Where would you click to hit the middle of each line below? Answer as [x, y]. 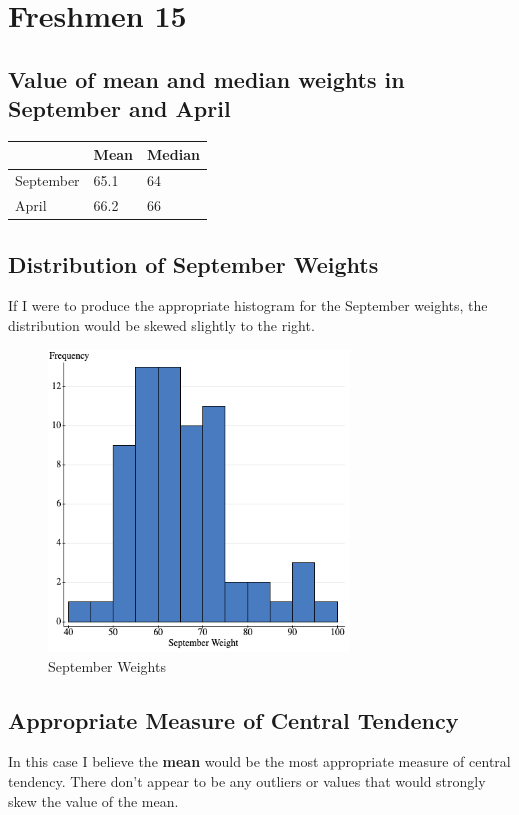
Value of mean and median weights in [206, 78]
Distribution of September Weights [193, 263]
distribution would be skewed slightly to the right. [161, 325]
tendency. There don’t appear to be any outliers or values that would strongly [247, 780]
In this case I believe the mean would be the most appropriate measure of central [259, 761]
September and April [119, 108]
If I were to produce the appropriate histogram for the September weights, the [248, 305]
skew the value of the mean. [93, 800]
